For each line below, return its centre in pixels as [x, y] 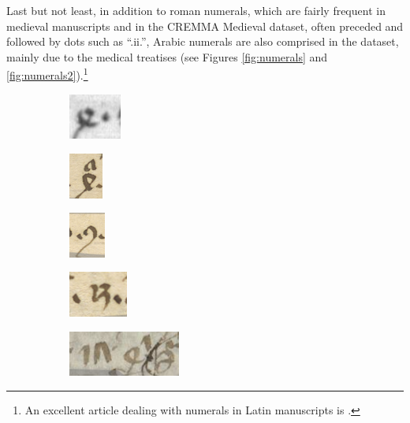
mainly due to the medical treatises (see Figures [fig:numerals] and [167, 56]
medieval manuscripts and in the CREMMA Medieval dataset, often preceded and [205, 26]
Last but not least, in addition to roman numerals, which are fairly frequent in [196, 10]
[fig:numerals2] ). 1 [47, 74]
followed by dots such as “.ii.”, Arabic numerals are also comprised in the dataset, [203, 41]
